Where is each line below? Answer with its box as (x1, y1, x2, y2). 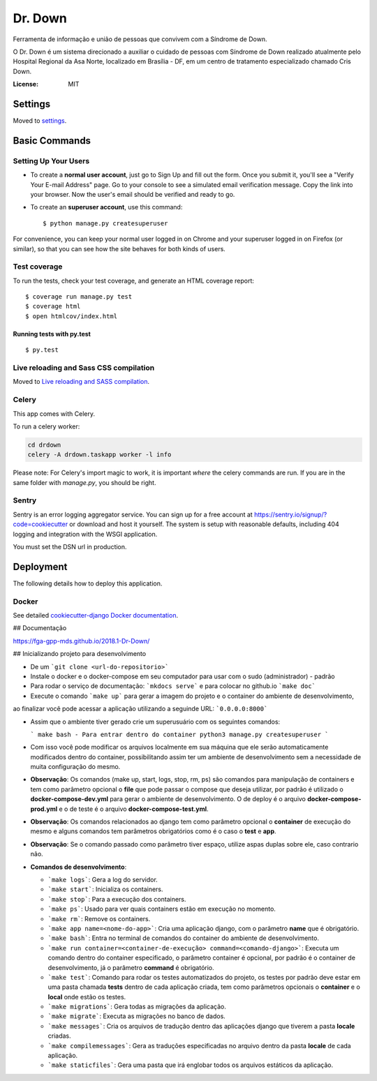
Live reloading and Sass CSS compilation (13, 363, 155, 373)
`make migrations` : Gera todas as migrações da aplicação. (47, 1002, 226, 1011)
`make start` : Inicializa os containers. (47, 885, 163, 893)
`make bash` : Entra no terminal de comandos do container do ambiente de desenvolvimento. (47, 934, 319, 942)
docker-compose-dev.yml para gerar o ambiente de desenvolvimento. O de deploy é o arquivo (30, 795, 306, 803)
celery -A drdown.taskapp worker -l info (27, 451, 172, 459)
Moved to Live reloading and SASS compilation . (13, 378, 150, 386)
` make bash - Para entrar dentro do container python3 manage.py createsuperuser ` (30, 730, 329, 738)
